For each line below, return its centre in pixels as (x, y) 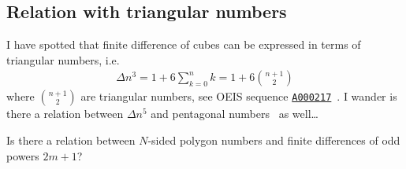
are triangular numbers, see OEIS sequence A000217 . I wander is (239, 96)
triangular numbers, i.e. (63, 59)
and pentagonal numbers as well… (235, 114)
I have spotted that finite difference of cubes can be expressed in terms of (184, 44)
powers (23, 155)
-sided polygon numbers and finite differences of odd (274, 140)
